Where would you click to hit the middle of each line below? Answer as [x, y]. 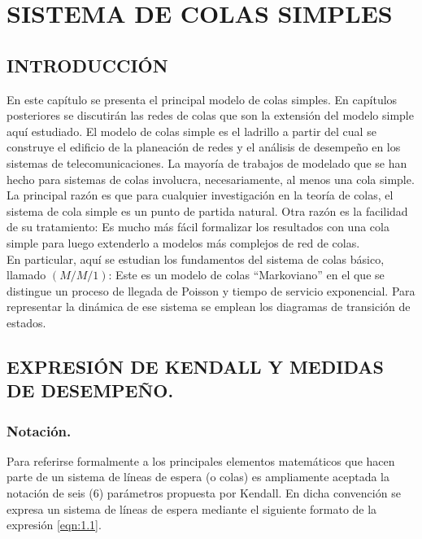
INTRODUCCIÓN [87, 65]
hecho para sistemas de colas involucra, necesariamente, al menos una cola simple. [211, 179]
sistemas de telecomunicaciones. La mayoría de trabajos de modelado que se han [207, 162]
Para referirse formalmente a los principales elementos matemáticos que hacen [201, 460]
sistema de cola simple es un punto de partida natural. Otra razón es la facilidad [207, 210]
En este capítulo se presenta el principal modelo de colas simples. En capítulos [202, 99]
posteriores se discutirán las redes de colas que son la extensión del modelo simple [210, 115]
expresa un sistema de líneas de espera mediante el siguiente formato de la [192, 508]
